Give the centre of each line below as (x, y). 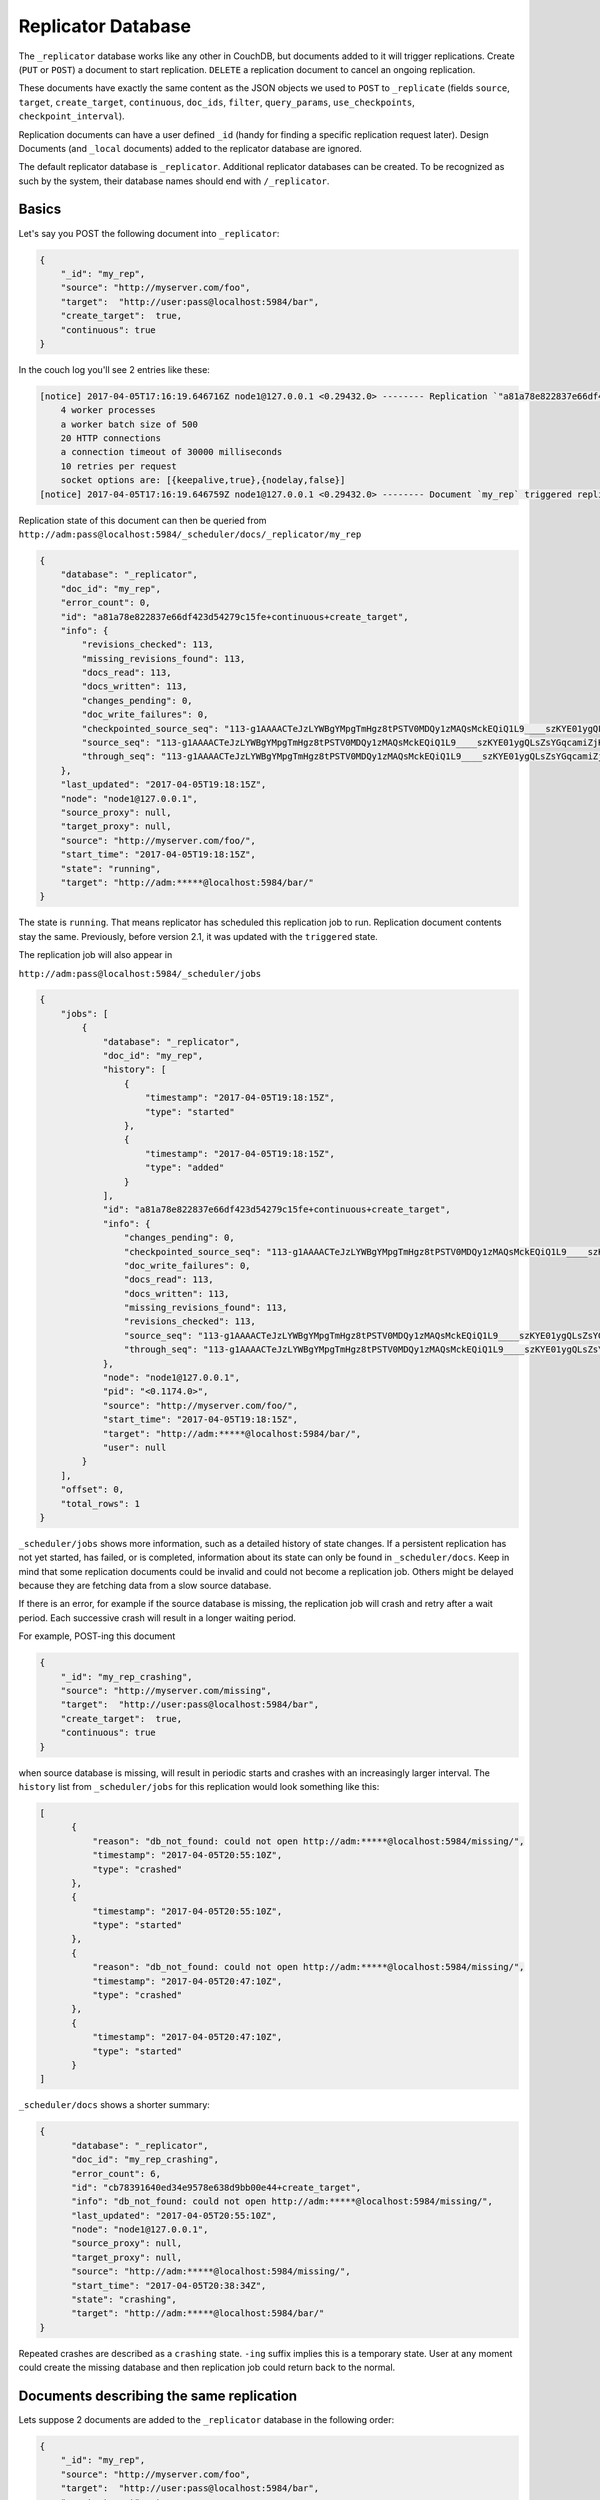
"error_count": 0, (105, 603)
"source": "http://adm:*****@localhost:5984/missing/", (211, 2271)
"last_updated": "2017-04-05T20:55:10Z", (174, 2215)
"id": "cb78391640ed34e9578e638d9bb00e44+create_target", (216, 2187)
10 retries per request (118, 466)
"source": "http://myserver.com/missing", (166, 1691)
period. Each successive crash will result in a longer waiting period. (157, 1617)
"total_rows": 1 (100, 1503)
